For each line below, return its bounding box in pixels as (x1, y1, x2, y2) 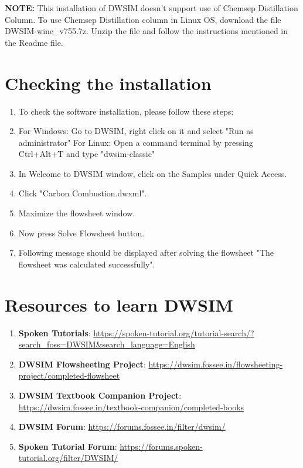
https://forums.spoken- (120, 440, 203, 452)
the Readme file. (5, 36, 63, 48)
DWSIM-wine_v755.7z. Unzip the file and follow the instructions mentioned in (5, 25, 288, 37)
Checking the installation (5, 71, 212, 95)
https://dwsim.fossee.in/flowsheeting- (148, 357, 283, 370)
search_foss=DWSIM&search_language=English (18, 338, 195, 350)
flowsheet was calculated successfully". (18, 258, 155, 270)
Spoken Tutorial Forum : (18, 440, 117, 452)
